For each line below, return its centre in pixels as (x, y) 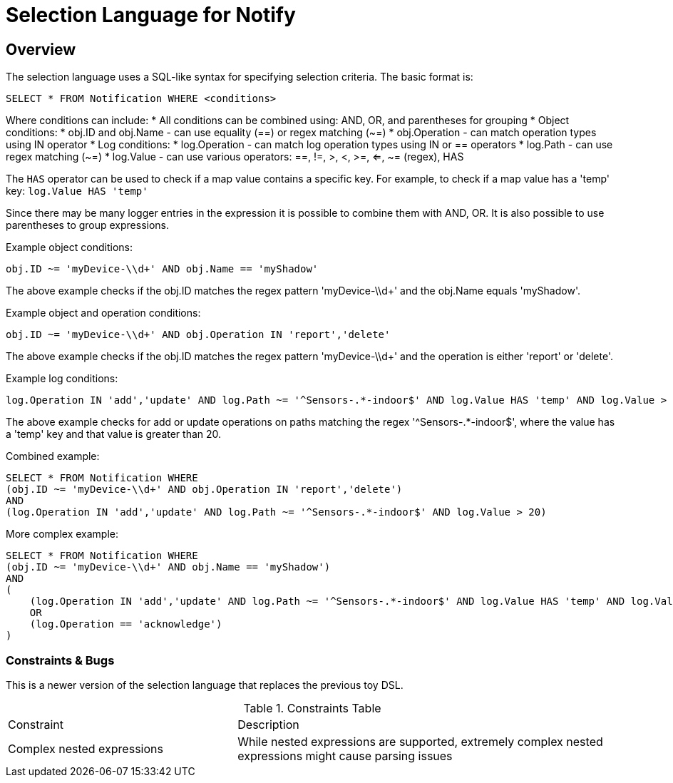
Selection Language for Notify (151, 15)
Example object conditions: (69, 247)
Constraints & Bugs (60, 660)
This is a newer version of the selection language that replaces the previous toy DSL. (205, 685)
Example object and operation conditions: (103, 313)
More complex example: (62, 534)
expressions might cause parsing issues (345, 756)
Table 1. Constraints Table (312, 708)
